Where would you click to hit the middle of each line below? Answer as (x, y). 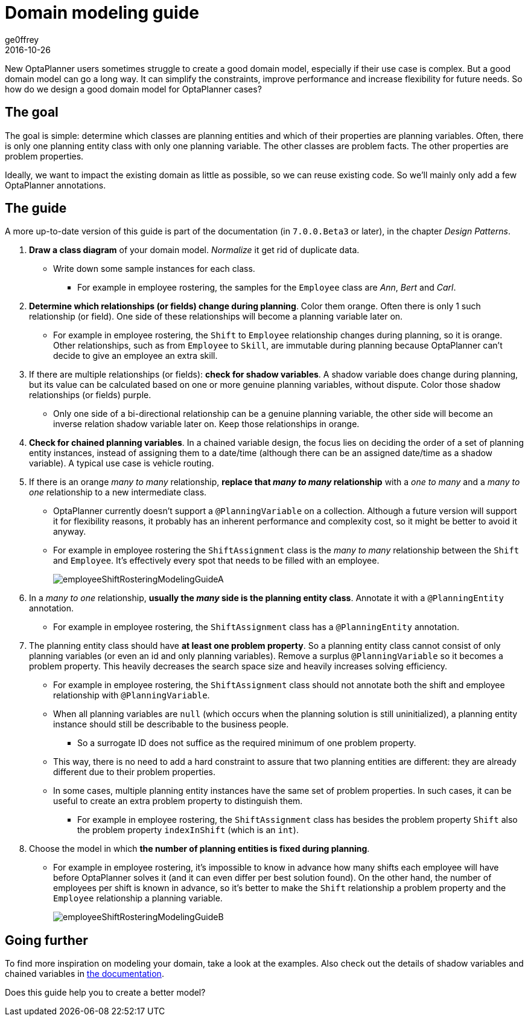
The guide (36, 208)
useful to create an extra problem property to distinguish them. (178, 801)
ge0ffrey (22, 39)
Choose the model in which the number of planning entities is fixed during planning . (199, 849)
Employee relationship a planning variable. (138, 898)
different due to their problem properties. (134, 772)
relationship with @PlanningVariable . (132, 695)
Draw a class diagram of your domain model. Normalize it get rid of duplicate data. (194, 250)
